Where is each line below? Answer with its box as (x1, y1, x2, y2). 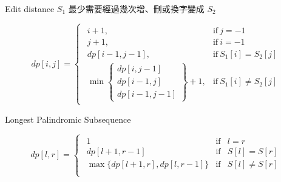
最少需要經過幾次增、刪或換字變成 (68, 2, 205, 15)
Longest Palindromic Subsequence (5, 112, 131, 125)
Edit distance (5, 2, 55, 15)
